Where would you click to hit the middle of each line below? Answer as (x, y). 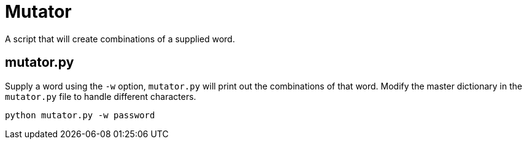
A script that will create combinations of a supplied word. (120, 39)
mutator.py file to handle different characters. (101, 96)
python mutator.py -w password (80, 115)
